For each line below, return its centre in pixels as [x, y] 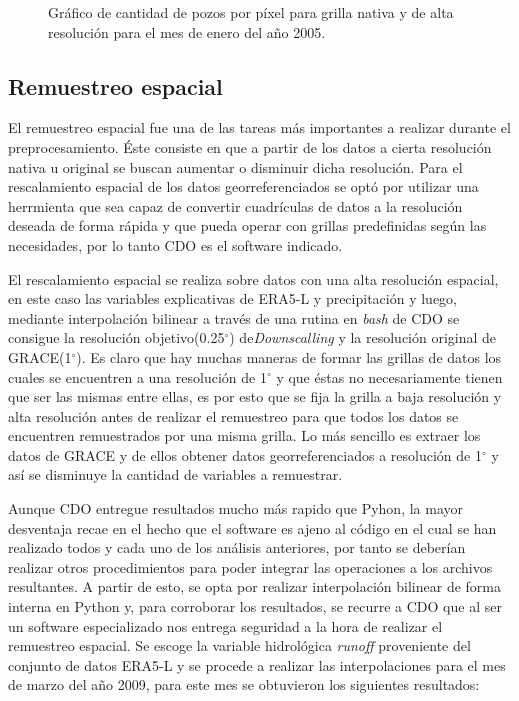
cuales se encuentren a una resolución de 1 [137, 376]
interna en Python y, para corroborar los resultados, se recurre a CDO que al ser [255, 606]
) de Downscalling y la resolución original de [363, 337]
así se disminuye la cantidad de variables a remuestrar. [175, 474]
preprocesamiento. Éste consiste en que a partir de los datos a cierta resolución [250, 146]
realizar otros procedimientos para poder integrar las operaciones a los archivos [250, 566]
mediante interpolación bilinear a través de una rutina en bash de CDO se [234, 317]
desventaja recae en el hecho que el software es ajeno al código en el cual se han [252, 527]
